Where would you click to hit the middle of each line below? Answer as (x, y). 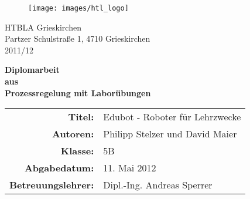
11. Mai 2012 (130, 168)
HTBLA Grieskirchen (43, 27)
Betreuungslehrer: (52, 185)
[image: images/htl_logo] (78, 8)
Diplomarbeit (32, 70)
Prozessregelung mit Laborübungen (78, 92)
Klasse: (77, 151)
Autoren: (73, 134)
